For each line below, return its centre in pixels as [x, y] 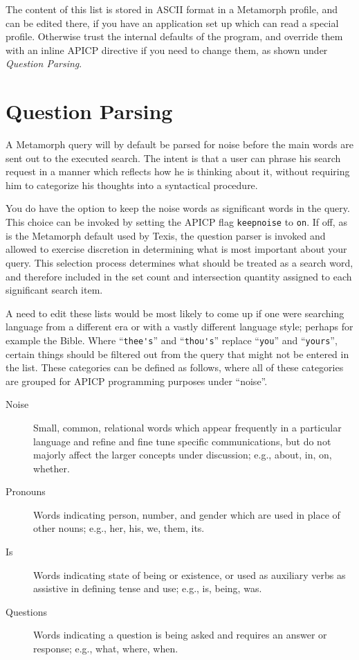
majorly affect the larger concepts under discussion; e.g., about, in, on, [183, 455]
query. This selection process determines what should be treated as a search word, [179, 262]
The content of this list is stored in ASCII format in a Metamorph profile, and [172, 9]
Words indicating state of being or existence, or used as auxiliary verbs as [190, 574]
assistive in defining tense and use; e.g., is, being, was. [148, 588]
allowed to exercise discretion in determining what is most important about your [176, 249]
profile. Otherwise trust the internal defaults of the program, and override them [174, 36]
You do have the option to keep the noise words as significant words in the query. [178, 208]
